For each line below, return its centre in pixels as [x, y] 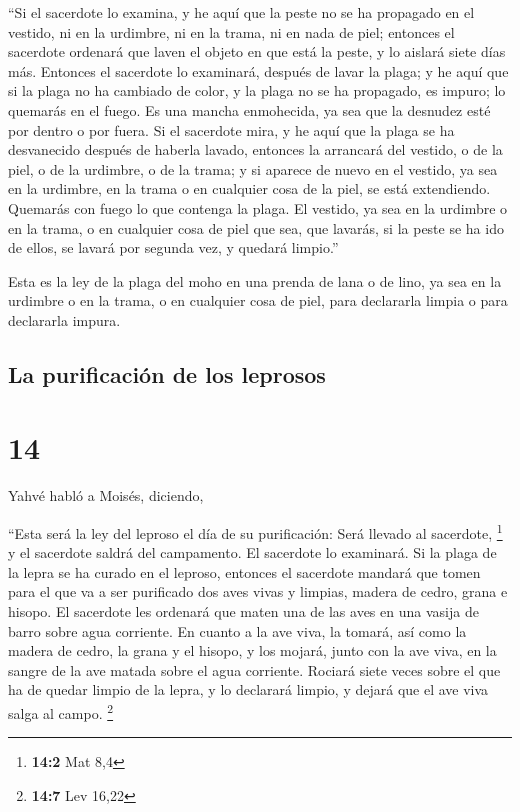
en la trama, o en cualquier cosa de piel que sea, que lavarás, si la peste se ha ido [256, 227]
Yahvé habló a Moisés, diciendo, [106, 495]
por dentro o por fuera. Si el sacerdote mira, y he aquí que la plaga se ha [231, 129]
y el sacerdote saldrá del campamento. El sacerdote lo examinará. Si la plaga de [252, 552]
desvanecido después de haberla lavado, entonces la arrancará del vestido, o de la [255, 149]
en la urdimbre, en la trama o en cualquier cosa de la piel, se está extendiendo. [249, 188]
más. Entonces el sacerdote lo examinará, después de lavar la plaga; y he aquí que [258, 70]
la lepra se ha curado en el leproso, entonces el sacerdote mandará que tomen [244, 571]
